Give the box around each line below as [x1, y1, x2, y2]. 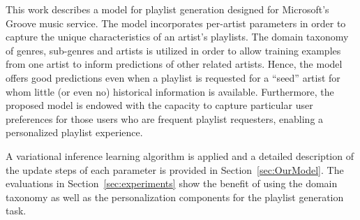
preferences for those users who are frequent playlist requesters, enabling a [6, 111, 324, 126]
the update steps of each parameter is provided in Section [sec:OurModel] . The [6, 162, 344, 177]
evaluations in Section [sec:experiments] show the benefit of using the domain [6, 176, 338, 191]
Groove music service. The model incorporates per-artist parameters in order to [6, 15, 346, 30]
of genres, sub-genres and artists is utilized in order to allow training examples [6, 43, 341, 57]
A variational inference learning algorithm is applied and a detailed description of [6, 148, 354, 163]
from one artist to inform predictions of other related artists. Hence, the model [6, 57, 343, 71]
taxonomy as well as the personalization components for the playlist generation [6, 189, 344, 204]
